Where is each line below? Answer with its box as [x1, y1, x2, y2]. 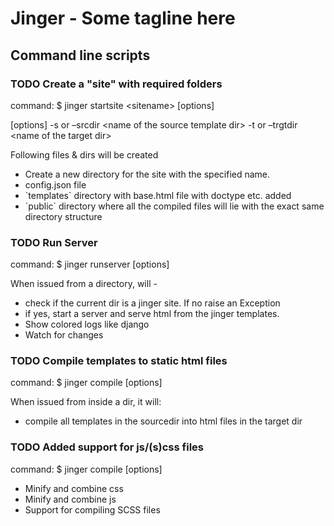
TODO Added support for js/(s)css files [10, 440, 204, 454]
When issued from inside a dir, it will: [10, 396, 162, 408]
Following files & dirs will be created [10, 148, 159, 161]
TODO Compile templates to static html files [10, 354, 228, 368]
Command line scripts [10, 47, 151, 64]
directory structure [24, 210, 103, 222]
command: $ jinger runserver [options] [10, 258, 170, 271]
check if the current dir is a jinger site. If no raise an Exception [24, 297, 281, 309]
